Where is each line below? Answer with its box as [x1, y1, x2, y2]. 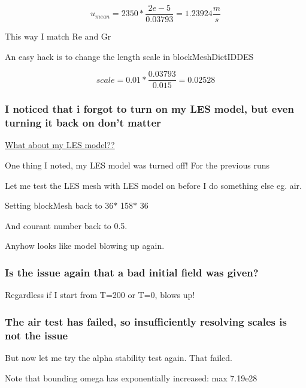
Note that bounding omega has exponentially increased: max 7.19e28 [5, 371, 257, 384]
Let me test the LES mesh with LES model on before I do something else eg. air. [5, 179, 302, 191]
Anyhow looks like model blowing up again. [5, 239, 165, 252]
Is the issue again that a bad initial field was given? [5, 264, 259, 279]
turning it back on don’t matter [5, 115, 161, 130]
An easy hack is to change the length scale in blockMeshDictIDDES [5, 50, 254, 62]
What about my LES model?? [5, 139, 115, 151]
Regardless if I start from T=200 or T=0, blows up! [5, 288, 195, 301]
